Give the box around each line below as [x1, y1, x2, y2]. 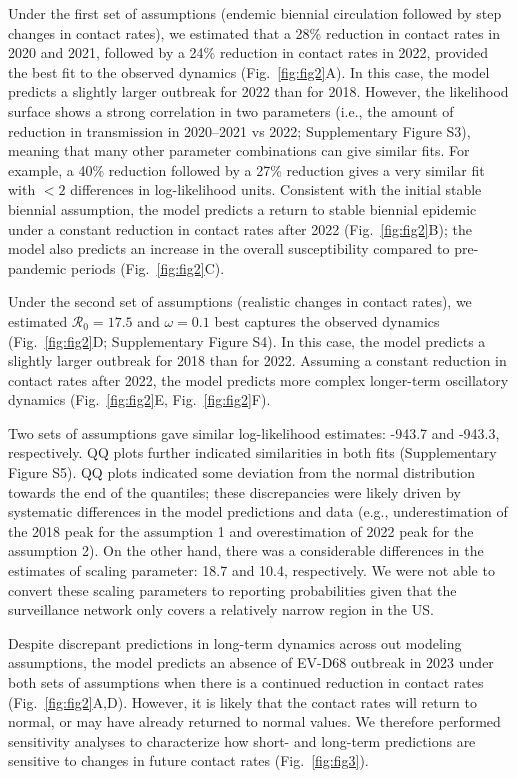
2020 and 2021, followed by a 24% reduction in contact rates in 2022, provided [8, 42, 489, 63]
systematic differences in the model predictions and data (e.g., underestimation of [8, 501, 508, 522]
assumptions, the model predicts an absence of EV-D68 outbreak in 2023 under [8, 652, 494, 673]
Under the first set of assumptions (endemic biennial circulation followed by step [8, 3, 502, 23]
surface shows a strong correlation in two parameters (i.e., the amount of [8, 100, 454, 121]
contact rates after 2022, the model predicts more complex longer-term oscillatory [8, 369, 509, 390]
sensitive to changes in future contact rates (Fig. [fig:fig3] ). [8, 750, 369, 771]
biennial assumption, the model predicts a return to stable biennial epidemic [8, 198, 477, 219]
